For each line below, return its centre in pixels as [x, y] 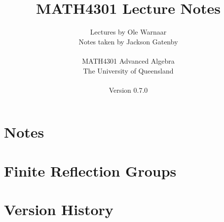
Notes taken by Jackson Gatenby [128, 41]
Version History [59, 209]
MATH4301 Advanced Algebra [128, 60]
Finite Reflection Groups [90, 170]
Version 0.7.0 [128, 90]
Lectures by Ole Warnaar [128, 32]
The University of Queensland [128, 70]
